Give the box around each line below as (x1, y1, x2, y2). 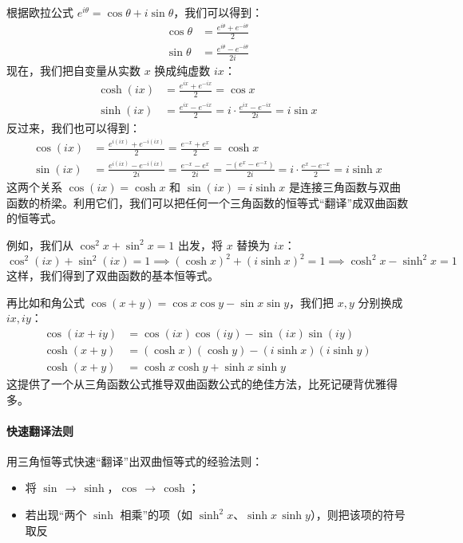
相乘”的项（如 (120, 506, 193, 523)
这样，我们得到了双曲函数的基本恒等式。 (6, 267, 219, 284)
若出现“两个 (25, 506, 87, 523)
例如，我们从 (6, 236, 73, 253)
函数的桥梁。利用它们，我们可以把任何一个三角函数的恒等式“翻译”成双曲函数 (6, 194, 409, 211)
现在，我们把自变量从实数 (6, 61, 140, 78)
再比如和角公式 (6, 293, 85, 310)
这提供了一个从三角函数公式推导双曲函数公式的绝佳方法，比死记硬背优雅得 (6, 375, 398, 392)
